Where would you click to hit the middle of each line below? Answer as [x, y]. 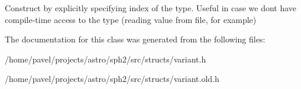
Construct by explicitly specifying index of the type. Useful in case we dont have [151, 8]
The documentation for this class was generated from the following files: [135, 39]
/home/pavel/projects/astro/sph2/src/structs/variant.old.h [112, 79]
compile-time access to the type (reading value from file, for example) [131, 19]
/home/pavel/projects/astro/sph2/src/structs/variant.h [106, 59]
